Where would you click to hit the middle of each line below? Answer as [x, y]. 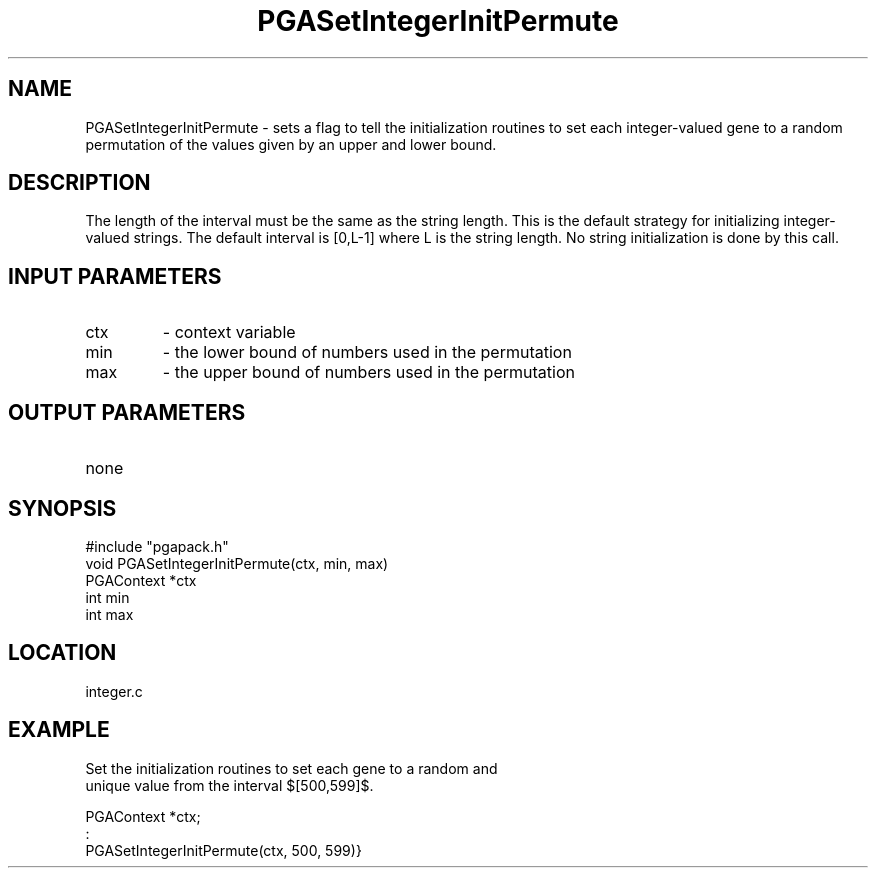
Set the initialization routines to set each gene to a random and [291, 768]
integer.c [114, 691]
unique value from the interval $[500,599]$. [229, 785]
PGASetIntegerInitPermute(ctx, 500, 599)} [223, 850]
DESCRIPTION [79, 183]
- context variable [229, 332]
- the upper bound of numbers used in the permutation [368, 372]
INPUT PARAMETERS [115, 276]
